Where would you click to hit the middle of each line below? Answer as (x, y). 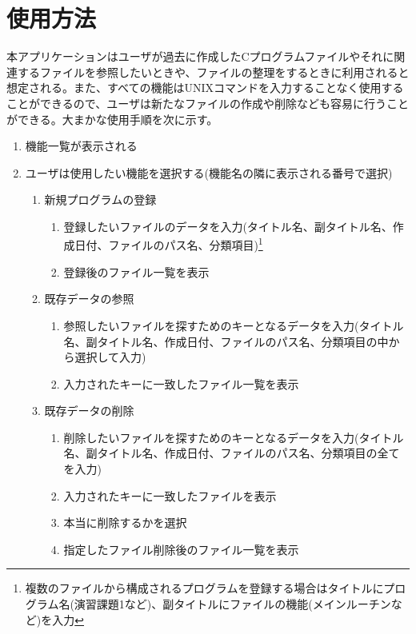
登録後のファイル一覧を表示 (136, 271)
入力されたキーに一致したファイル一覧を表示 (181, 383)
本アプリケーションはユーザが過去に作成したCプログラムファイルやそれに (200, 56)
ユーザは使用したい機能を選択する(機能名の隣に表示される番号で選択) (209, 172)
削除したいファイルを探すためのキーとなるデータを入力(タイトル (234, 437)
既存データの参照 (89, 299)
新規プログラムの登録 (100, 199)
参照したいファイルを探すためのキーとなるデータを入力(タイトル (234, 325)
